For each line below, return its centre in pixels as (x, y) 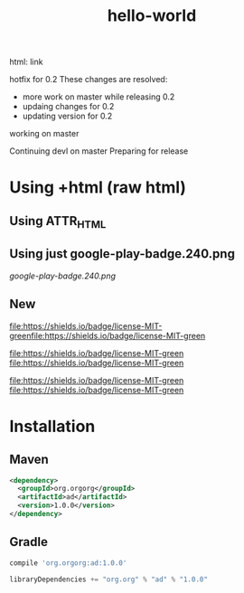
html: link (26, 62)
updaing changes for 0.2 (68, 107)
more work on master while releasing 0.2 (99, 97)
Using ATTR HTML (58, 222)
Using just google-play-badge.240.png (122, 254)
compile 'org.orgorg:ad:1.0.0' (68, 563)
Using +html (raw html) (98, 188)
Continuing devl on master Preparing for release (99, 151)
